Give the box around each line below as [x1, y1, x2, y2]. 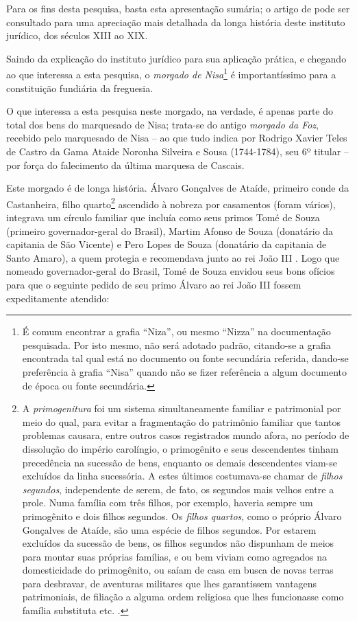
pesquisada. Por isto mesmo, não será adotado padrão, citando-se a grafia [22, 337, 331, 352]
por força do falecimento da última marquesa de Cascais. [6, 157, 245, 172]
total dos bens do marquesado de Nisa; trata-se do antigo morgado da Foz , [6, 117, 319, 131]
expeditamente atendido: [6, 291, 110, 305]
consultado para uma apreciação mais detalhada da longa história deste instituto [6, 14, 345, 29]
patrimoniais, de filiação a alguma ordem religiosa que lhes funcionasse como [22, 589, 344, 604]
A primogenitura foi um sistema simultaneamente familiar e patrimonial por [22, 401, 341, 416]
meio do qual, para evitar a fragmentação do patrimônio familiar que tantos [22, 414, 341, 429]
